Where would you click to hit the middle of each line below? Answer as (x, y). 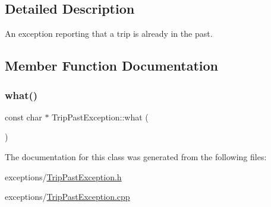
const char (23, 117)
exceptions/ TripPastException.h (63, 176)
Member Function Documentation (112, 66)
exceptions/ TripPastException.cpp (67, 197)
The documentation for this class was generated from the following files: (136, 156)
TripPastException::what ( (100, 117)
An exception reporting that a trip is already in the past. (109, 34)
